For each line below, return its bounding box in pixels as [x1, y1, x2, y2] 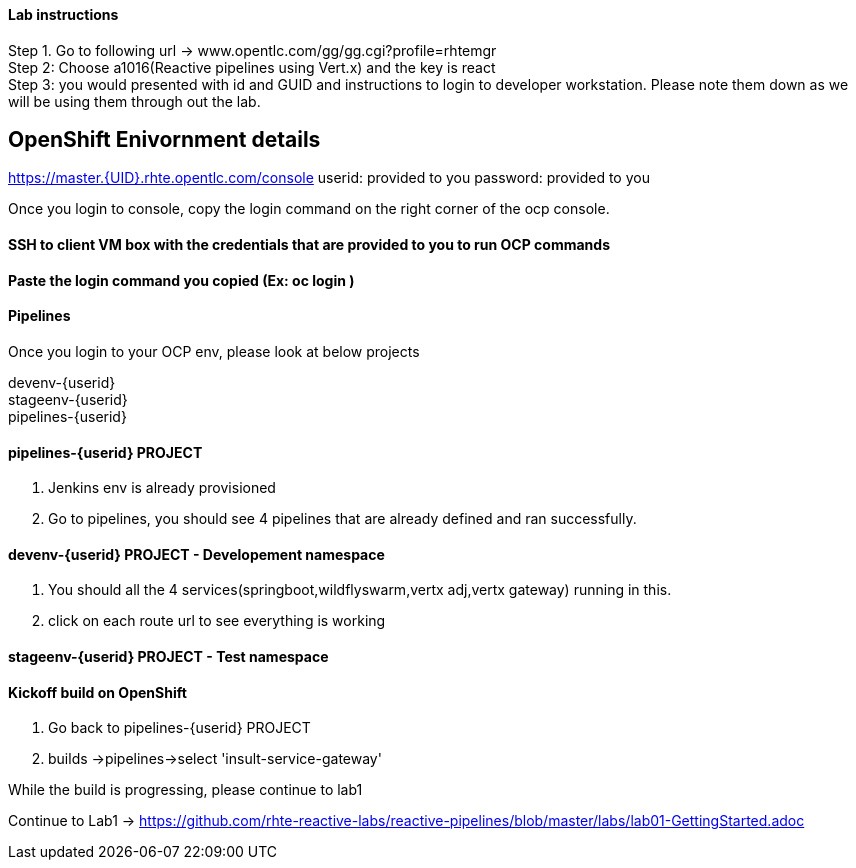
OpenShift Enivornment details [8, 127, 321, 153]
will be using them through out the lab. [8, 92, 261, 110]
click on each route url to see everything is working [48, 612, 386, 630]
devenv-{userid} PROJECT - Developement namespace [8, 545, 385, 563]
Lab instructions [8, 6, 119, 23]
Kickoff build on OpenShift [8, 683, 187, 701]
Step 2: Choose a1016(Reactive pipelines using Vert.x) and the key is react [8, 58, 496, 76]
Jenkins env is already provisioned [48, 479, 276, 497]
